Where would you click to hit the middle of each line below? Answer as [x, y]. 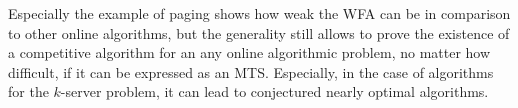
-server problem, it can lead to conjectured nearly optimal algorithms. [274, 91]
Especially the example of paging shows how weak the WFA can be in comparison [259, 13]
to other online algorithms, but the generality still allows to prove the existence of [259, 32]
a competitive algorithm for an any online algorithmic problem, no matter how [249, 52]
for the [28, 91]
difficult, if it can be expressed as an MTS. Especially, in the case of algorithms [251, 71]
